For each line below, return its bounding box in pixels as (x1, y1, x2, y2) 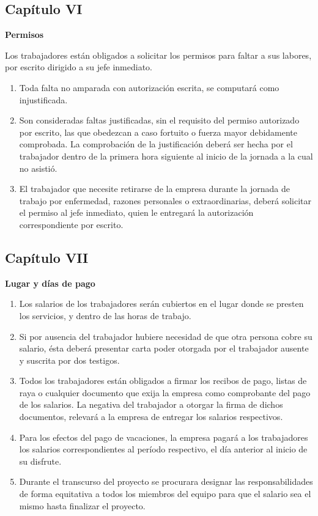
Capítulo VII (5, 248, 89, 267)
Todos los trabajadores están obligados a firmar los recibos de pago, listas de (19, 374, 307, 387)
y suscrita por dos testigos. (19, 353, 120, 366)
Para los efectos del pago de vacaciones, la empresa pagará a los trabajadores (19, 430, 308, 443)
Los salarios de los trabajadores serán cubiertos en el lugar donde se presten (19, 297, 304, 310)
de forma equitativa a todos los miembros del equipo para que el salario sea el (19, 487, 311, 500)
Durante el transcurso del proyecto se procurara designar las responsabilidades (19, 475, 313, 488)
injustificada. (19, 93, 68, 106)
